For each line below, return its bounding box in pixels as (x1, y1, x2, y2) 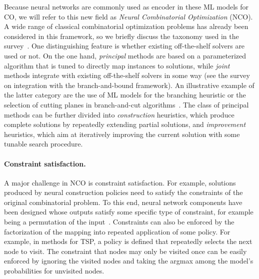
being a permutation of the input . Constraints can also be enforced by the (4, 216, 234, 227)
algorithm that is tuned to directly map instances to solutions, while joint (4, 60, 230, 70)
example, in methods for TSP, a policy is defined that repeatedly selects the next (4, 236, 252, 246)
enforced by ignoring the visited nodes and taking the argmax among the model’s (4, 255, 253, 266)
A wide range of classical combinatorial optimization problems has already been (4, 21, 248, 31)
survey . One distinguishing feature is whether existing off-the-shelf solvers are (4, 40, 245, 51)
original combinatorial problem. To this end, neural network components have (4, 196, 242, 207)
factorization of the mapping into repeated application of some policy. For (4, 226, 230, 236)
